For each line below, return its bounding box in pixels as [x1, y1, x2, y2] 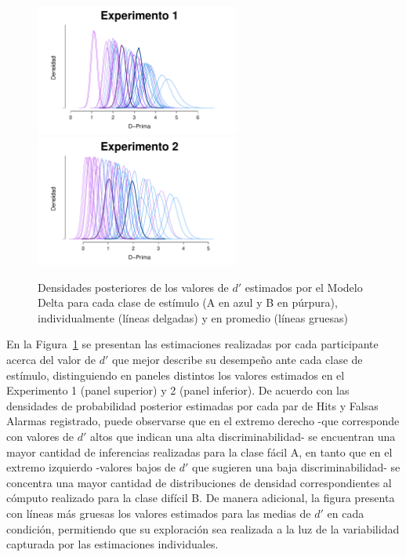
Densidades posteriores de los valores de [38, 278, 229, 295]
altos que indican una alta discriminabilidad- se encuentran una [90, 428, 396, 444]
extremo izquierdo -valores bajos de [6, 459, 176, 475]
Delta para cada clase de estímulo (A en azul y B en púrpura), [38, 294, 338, 311]
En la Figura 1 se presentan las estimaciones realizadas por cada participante [6, 336, 379, 352]
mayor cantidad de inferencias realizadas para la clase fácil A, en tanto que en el [6, 443, 393, 460]
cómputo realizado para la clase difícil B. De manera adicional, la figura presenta [6, 490, 395, 506]
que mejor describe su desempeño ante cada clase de [111, 351, 363, 367]
